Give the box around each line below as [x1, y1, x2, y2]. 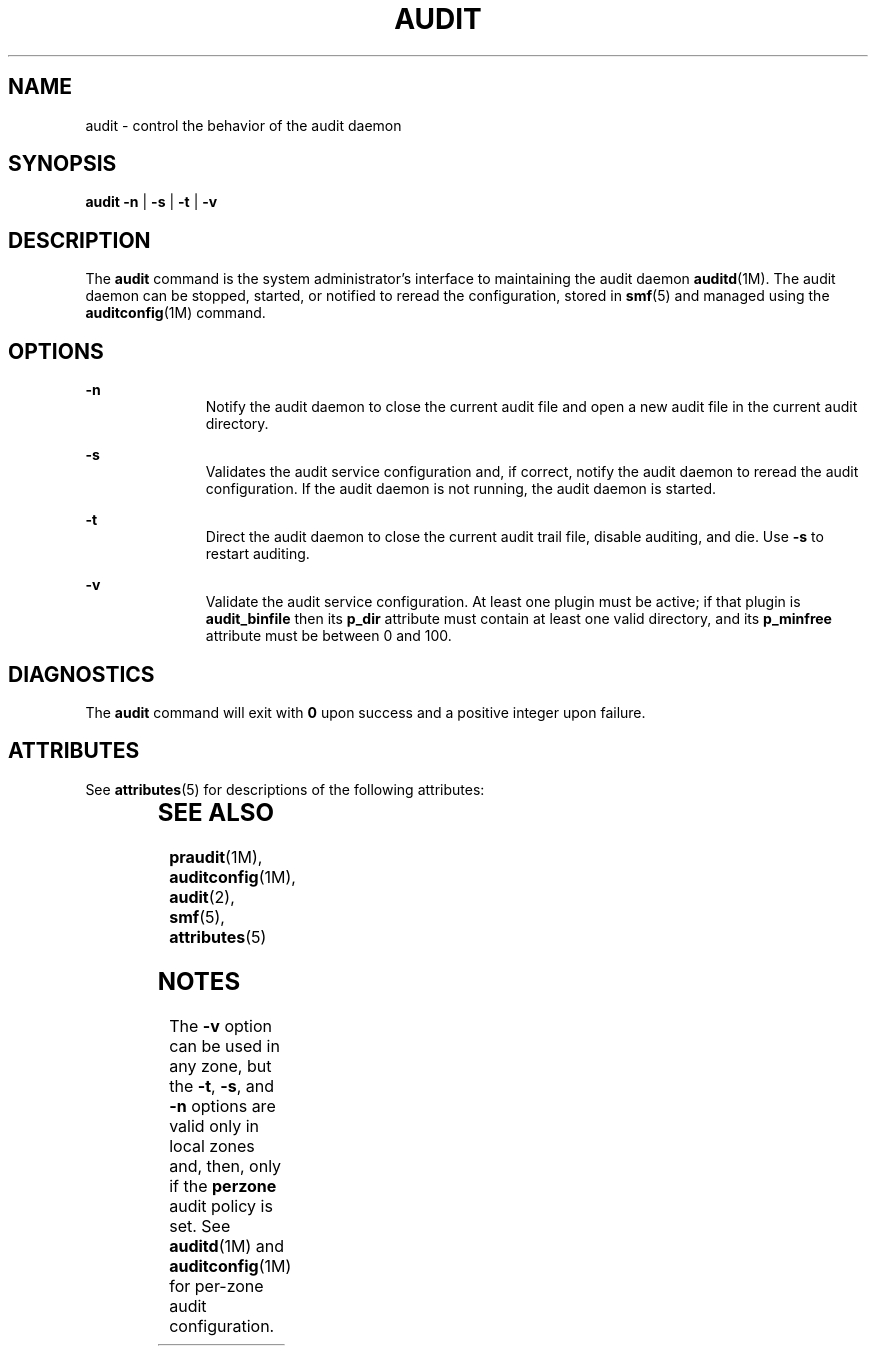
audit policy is [169, 1195, 273, 1216]
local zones [169, 1135, 255, 1156]
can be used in [169, 1035, 280, 1056]
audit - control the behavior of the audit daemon [85, 116, 402, 134]
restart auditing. [205, 545, 310, 563]
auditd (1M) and [169, 1235, 285, 1256]
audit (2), [169, 886, 235, 907]
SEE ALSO [157, 797, 275, 827]
